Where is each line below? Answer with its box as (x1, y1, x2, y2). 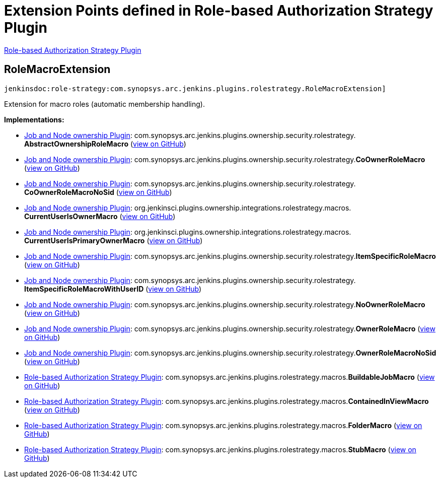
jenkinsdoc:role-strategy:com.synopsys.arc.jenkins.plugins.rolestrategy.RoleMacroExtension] (4, 84, 386, 93)
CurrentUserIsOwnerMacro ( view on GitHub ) (24, 212, 176, 221)
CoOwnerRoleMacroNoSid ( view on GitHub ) (24, 187, 172, 196)
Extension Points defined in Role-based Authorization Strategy (4, 2, 433, 19)
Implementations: (4, 115, 64, 124)
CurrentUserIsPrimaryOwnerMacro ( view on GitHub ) (24, 236, 203, 245)
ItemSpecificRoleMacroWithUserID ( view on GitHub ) (24, 284, 202, 293)
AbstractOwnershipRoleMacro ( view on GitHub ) (24, 139, 186, 148)
